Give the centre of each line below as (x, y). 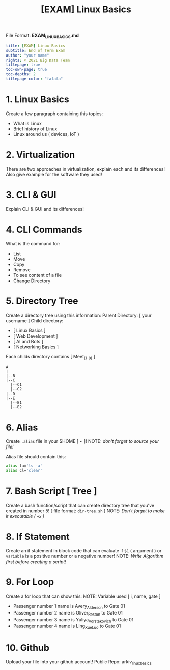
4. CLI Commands (44, 229)
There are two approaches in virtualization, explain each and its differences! (85, 169)
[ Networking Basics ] (36, 347)
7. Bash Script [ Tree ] (51, 491)
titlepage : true (23, 65)
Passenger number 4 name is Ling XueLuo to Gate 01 (67, 626)
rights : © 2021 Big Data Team (38, 60)
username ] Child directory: (35, 320)
